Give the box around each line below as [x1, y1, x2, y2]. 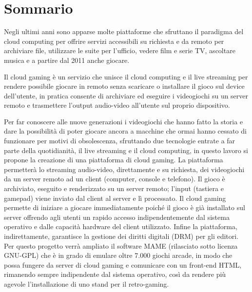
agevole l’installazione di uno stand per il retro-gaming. [4, 278, 169, 289]
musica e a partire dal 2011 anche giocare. [4, 55, 130, 65]
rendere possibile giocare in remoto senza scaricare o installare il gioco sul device [4, 81, 245, 91]
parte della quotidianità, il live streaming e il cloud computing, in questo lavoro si [4, 145, 248, 155]
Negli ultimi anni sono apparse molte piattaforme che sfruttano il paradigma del [4, 26, 244, 37]
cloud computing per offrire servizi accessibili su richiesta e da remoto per [4, 36, 224, 46]
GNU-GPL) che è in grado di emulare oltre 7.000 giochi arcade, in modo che [4, 250, 233, 260]
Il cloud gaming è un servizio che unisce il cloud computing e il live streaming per [4, 71, 248, 81]
